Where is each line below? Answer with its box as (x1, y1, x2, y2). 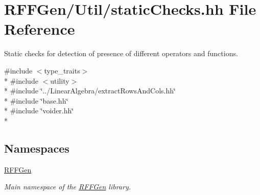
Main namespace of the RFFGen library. (4, 181, 131, 192)
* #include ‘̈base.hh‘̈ (4, 95, 68, 106)
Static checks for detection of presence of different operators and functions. (4, 48, 238, 59)
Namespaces (4, 140, 69, 156)
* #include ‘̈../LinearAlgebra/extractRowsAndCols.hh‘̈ (4, 85, 176, 96)
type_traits (44, 65, 80, 76)
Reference (4, 18, 75, 39)
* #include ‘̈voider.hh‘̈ (4, 105, 74, 116)
